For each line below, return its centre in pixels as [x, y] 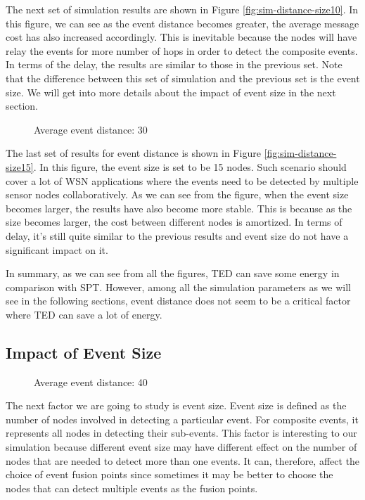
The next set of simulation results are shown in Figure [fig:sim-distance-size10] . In [182, 9]
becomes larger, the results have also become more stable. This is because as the [179, 208]
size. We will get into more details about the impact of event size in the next [171, 92]
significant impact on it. [57, 249]
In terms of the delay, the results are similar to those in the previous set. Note [174, 64]
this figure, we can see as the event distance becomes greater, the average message [182, 23]
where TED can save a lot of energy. [84, 314]
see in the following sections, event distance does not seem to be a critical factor [178, 301]
